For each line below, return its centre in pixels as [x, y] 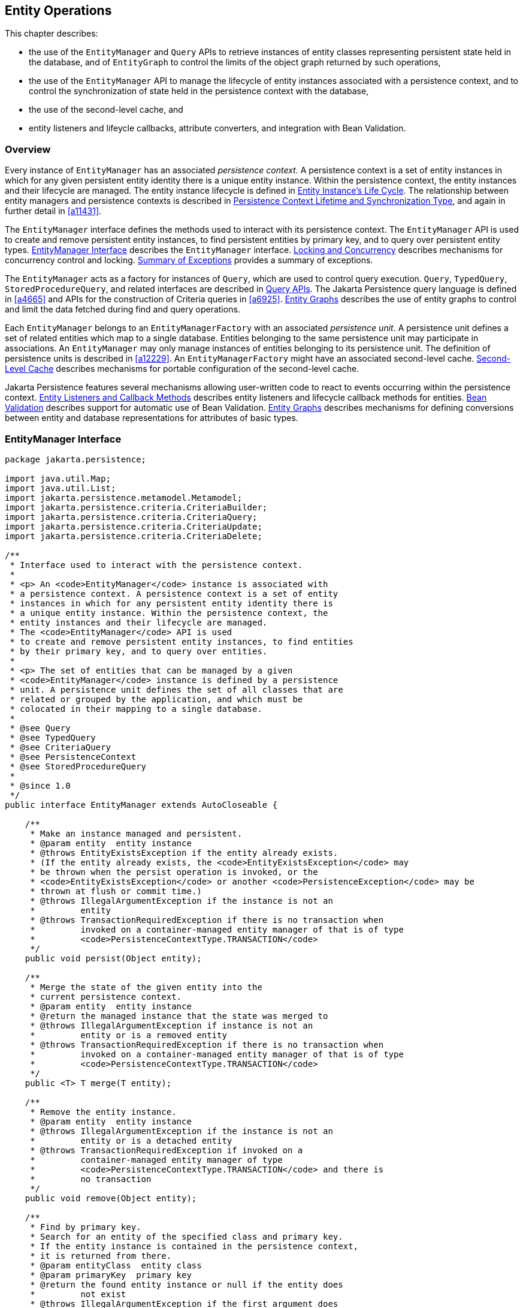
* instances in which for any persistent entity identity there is [171, 603]
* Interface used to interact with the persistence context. [156, 565]
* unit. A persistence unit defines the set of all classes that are [176, 689]
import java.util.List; [61, 488]
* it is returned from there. [101, 1256]
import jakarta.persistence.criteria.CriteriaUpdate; [134, 526]
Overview [28, 149]
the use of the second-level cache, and [106, 110]
